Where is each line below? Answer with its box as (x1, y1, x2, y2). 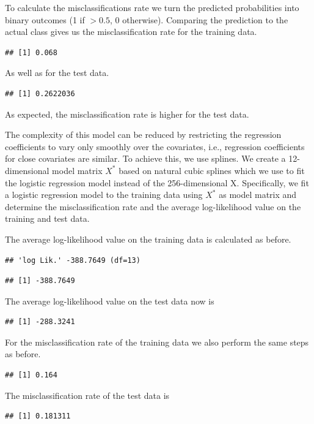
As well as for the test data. (5, 66, 109, 79)
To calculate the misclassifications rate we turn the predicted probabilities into (5, 1, 299, 13)
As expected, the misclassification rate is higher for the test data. (5, 107, 249, 120)
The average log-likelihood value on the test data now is (5, 294, 214, 307)
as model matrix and (219, 188, 297, 201)
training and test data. (5, 212, 90, 225)
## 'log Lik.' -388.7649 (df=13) (5, 256, 141, 265)
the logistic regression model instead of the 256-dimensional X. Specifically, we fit (5, 176, 309, 189)
